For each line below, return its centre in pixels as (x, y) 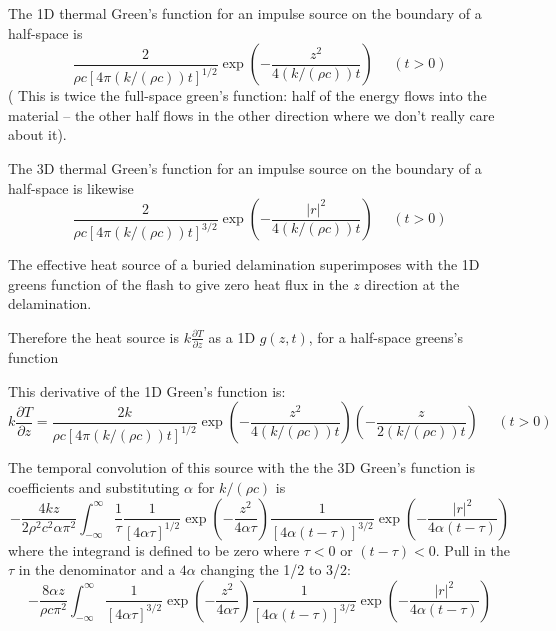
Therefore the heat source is (93, 336)
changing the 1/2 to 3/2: (275, 569)
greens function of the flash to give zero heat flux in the (178, 283)
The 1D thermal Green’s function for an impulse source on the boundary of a (245, 13)
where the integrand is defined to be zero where (154, 549)
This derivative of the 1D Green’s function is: (147, 390)
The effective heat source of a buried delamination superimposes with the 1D (244, 264)
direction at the (412, 283)
